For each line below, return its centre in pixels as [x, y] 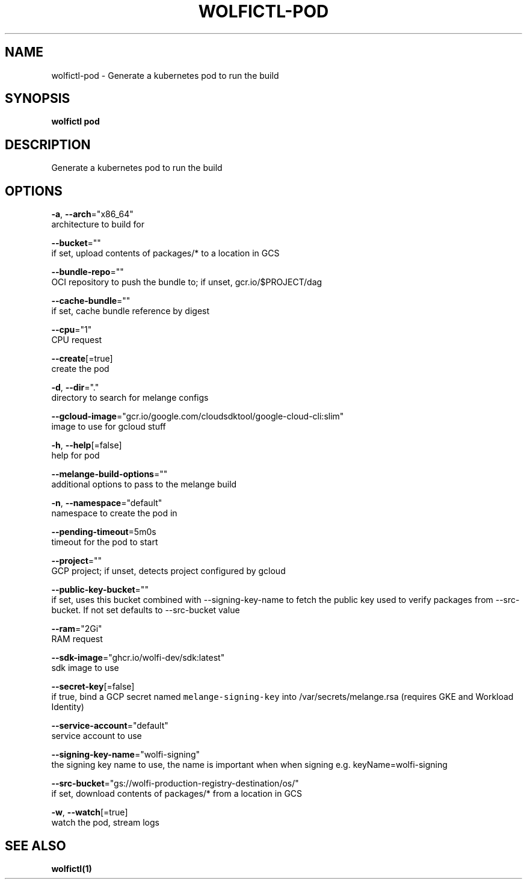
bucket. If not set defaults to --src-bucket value [146, 610]
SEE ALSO [35, 845]
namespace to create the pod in [114, 513]
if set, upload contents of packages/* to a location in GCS [165, 253]
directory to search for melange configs [130, 398]
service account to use [97, 736]
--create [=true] [82, 359]
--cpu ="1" [72, 330]
